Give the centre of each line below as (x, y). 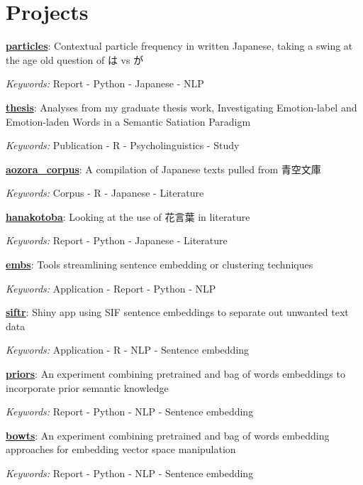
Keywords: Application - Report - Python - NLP (111, 288)
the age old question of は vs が (75, 59)
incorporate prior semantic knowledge (87, 387)
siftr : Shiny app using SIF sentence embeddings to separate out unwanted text (177, 312)
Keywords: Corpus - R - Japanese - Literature (105, 193)
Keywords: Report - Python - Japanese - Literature (117, 240)
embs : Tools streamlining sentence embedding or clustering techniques (160, 265)
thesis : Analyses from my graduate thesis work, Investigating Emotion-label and (181, 107)
